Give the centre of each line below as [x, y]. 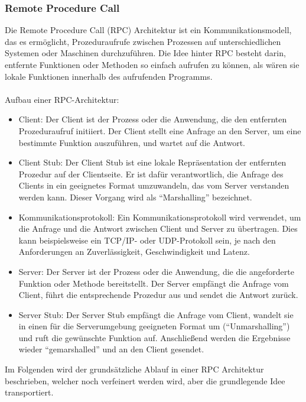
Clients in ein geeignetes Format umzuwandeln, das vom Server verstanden [154, 185]
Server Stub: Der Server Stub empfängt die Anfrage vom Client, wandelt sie [156, 314]
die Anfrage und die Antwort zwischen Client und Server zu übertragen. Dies [158, 228]
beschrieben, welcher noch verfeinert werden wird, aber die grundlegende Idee [145, 380]
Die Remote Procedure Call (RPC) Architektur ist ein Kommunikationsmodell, [148, 30]
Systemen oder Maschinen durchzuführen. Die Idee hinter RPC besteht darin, [145, 53]
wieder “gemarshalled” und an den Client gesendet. [111, 349]
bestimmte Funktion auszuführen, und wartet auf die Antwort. [132, 142]
